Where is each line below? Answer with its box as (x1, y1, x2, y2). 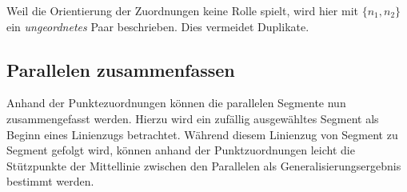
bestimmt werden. (6, 173, 94, 190)
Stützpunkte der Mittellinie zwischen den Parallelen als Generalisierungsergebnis (6, 157, 401, 174)
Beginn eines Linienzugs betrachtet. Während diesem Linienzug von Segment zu (6, 126, 398, 142)
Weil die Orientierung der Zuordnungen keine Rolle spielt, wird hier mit (6, 2, 358, 18)
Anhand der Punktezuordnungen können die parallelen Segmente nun (6, 94, 346, 111)
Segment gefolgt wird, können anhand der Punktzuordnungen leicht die (6, 142, 355, 158)
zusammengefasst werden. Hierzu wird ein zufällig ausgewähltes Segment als (6, 110, 379, 126)
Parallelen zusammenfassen (6, 57, 235, 82)
